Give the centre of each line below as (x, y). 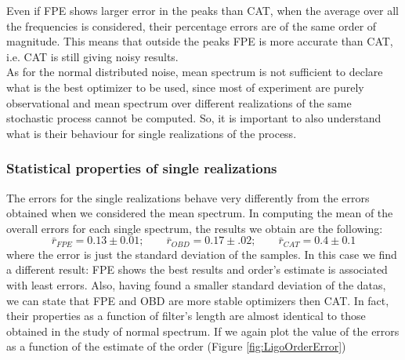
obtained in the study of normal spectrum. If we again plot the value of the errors (203, 331)
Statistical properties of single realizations (142, 168)
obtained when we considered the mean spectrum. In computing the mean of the (200, 213)
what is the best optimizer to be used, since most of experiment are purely (185, 87)
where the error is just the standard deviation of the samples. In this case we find (202, 254)
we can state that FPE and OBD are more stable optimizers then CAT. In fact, (198, 300)
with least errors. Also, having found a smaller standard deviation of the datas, (196, 284)
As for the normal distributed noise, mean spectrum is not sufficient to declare (195, 72)
